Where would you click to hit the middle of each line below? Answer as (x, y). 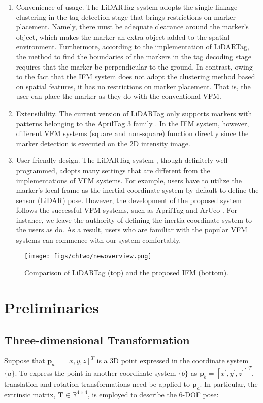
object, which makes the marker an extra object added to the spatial (123, 36)
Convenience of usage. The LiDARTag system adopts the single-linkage (127, 7)
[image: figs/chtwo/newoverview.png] (88, 256)
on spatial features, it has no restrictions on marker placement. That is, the (133, 86)
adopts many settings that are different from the (135, 170)
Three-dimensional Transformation (97, 339)
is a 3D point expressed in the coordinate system (173, 361)
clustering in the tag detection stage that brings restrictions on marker (126, 16)
